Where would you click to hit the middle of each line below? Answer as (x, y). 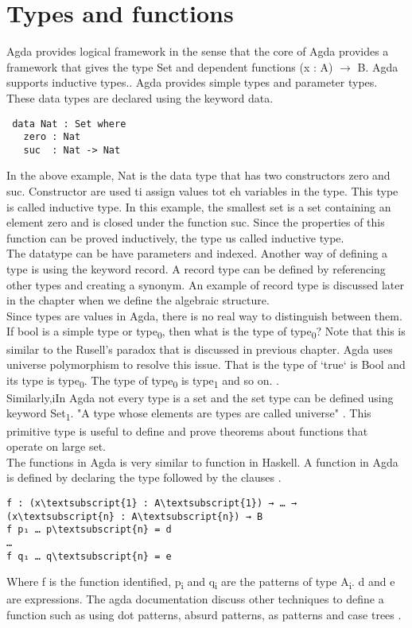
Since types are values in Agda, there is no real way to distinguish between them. (204, 315)
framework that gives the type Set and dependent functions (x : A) (170, 66)
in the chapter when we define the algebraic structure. (138, 300)
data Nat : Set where (69, 124)
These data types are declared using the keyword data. (140, 97)
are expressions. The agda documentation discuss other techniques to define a (195, 599)
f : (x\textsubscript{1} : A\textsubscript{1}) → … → (152, 503)
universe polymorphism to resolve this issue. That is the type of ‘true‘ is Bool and (206, 364)
